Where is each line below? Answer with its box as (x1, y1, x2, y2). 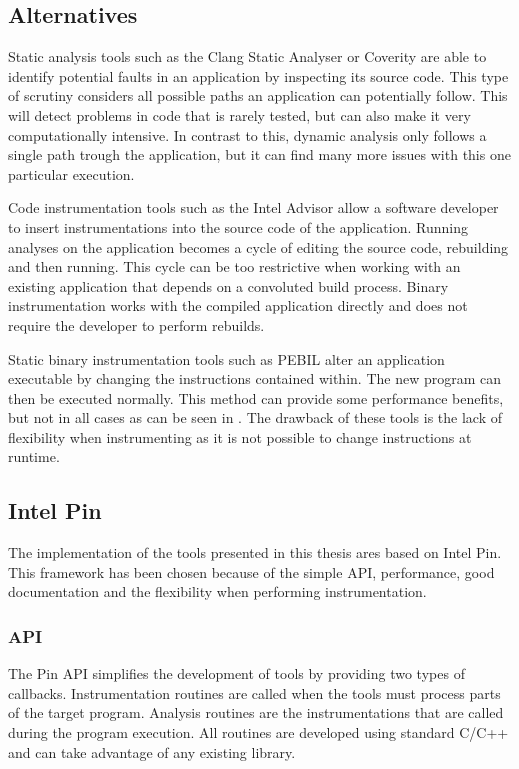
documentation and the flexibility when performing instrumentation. (8, 581, 427, 602)
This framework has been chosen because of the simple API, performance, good (8, 561, 495, 582)
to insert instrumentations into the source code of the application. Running (8, 216, 468, 237)
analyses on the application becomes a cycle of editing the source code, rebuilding (8, 236, 509, 257)
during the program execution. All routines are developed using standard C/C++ (8, 722, 509, 743)
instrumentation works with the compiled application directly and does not (8, 295, 468, 316)
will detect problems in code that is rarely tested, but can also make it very (8, 104, 471, 125)
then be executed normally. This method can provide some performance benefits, (8, 387, 504, 408)
